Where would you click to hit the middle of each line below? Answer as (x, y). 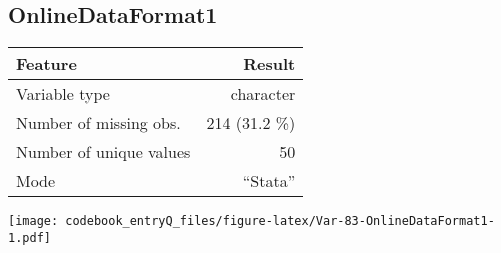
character (263, 94)
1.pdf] (29, 237)
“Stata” (269, 181)
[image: (33, 221)
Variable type (63, 94)
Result (269, 64)
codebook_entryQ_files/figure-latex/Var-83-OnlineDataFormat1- (280, 221)
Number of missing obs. (98, 123)
